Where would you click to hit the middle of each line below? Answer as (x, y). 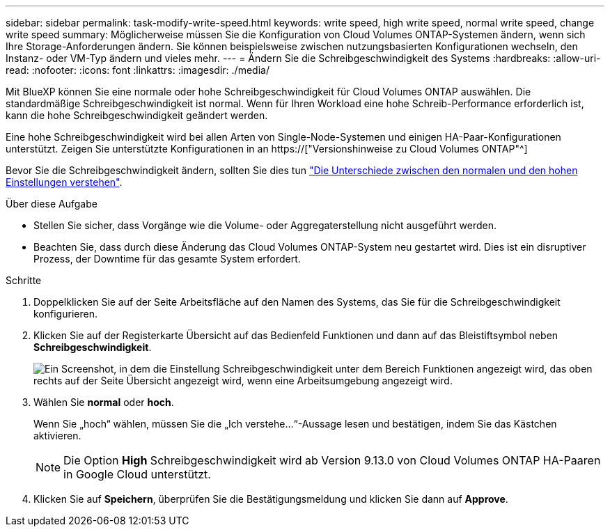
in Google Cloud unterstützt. (137, 474)
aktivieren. (57, 436)
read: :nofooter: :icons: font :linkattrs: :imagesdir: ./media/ (138, 70)
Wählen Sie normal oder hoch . (104, 402)
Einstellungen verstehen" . (64, 182)
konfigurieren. (65, 314)
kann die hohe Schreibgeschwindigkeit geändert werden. (137, 115)
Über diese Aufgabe (52, 204)
